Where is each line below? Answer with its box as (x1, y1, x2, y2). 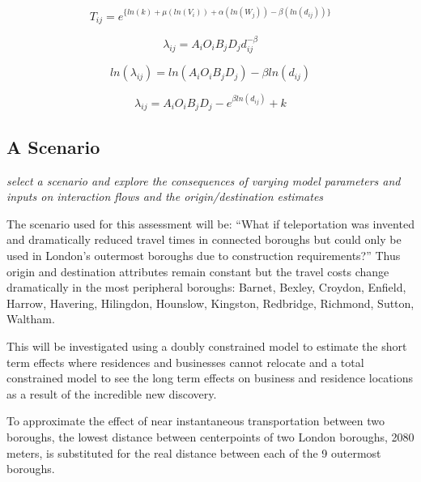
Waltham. (6, 310, 55, 327)
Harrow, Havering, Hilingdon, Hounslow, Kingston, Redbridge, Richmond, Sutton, (6, 294, 415, 311)
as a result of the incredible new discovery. (6, 385, 217, 402)
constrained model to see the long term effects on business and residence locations (6, 369, 413, 386)
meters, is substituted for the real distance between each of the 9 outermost (6, 444, 381, 461)
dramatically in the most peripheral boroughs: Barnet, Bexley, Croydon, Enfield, (6, 279, 406, 296)
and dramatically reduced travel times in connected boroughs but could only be (6, 231, 402, 248)
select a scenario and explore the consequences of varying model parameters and (6, 172, 401, 189)
